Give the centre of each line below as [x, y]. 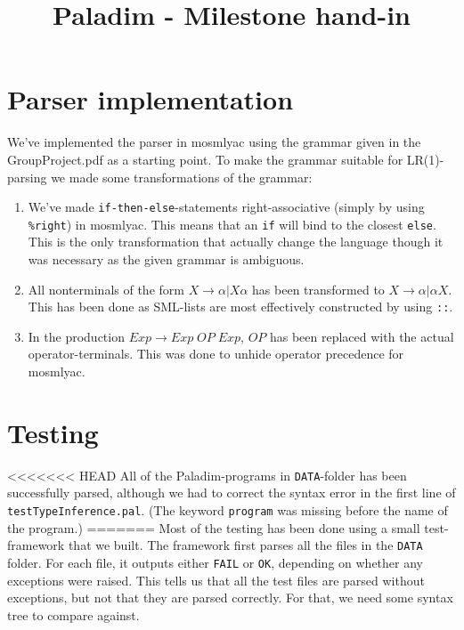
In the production [76, 336]
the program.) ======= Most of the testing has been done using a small [214, 527]
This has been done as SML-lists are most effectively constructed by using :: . [240, 307]
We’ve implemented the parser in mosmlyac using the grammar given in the [214, 142]
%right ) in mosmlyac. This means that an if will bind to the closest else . [232, 224]
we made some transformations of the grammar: [182, 177]
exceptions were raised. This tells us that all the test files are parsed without [216, 580]
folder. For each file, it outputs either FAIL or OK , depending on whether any [215, 562]
